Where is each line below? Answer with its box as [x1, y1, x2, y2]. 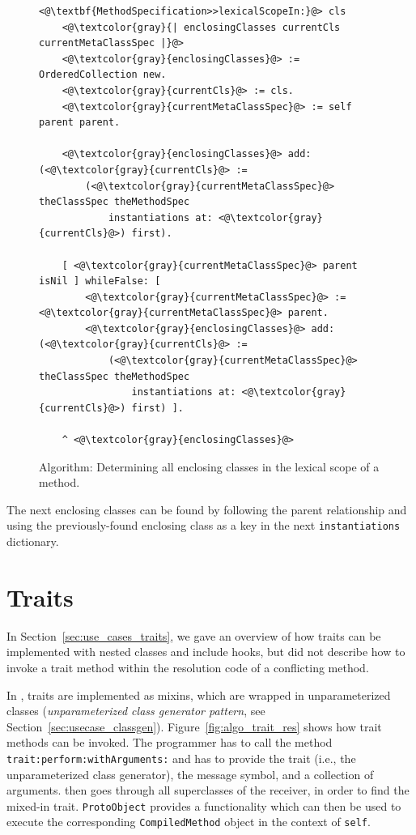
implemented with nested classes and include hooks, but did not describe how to [6, 643, 405, 660]
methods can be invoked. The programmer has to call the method [6, 734, 333, 751]
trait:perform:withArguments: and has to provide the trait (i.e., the [6, 749, 356, 766]
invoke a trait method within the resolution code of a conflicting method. [6, 658, 369, 675]
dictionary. [6, 533, 59, 550]
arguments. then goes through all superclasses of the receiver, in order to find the [6, 782, 410, 799]
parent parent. [39, 117, 121, 129]
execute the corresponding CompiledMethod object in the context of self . [6, 813, 371, 830]
